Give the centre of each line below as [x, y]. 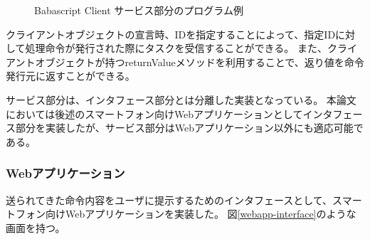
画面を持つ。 [36, 227]
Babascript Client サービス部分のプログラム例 [139, 10]
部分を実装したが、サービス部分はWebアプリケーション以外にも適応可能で [189, 128]
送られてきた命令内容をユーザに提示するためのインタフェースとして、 [169, 200]
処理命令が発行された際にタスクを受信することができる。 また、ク [181, 48]
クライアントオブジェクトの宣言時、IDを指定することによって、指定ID [171, 34]
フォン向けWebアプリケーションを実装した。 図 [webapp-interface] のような [186, 214]
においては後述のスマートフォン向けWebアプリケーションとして [154, 113]
